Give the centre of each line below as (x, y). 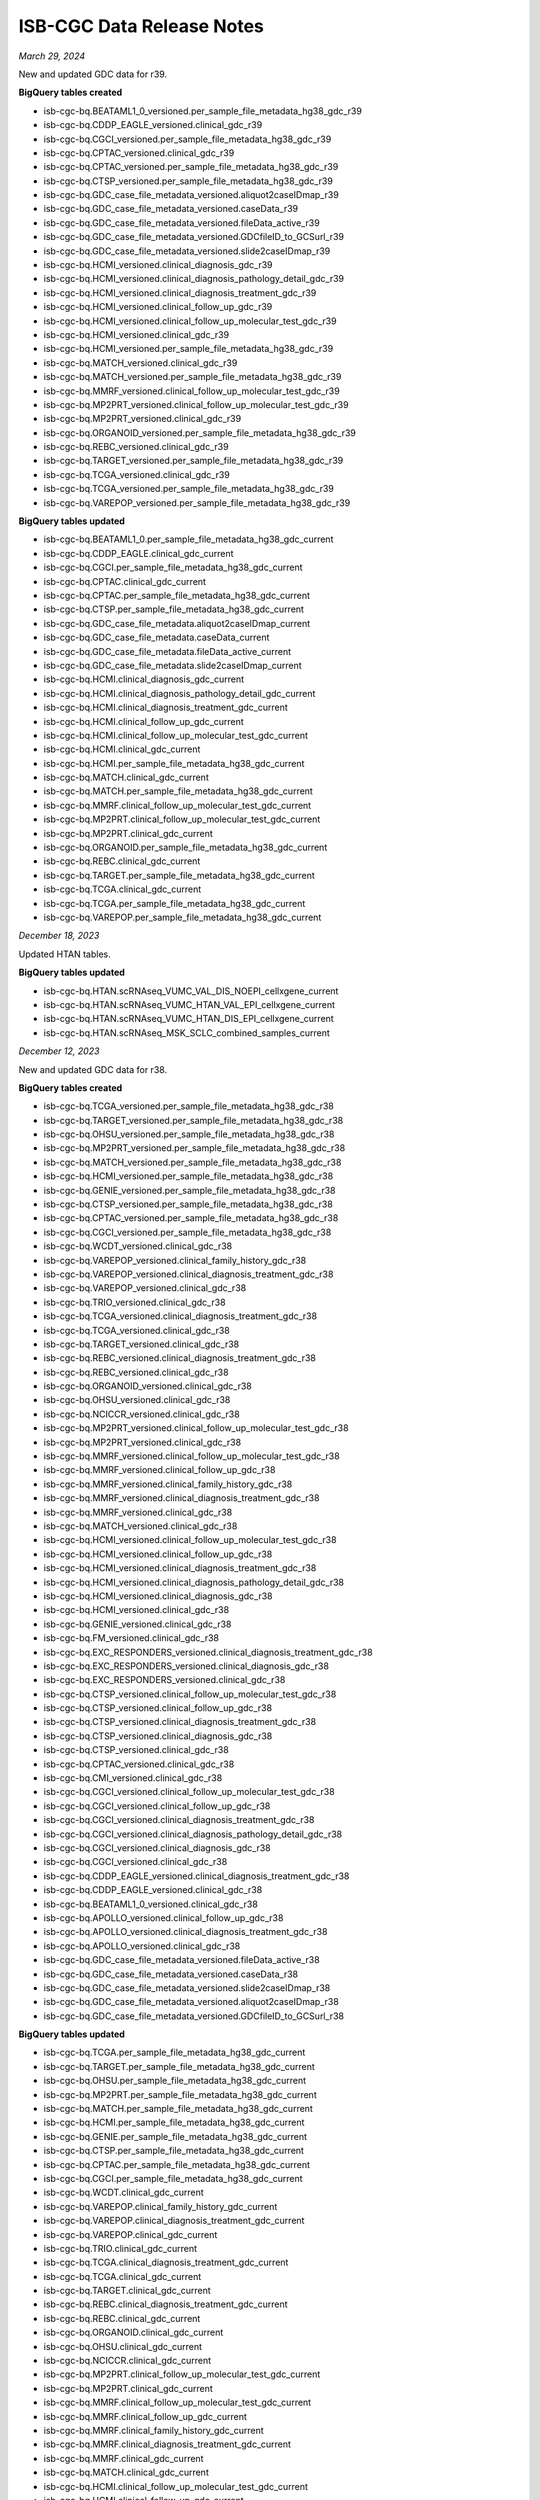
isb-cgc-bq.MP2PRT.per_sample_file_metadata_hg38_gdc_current (180, 2094)
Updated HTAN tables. (64, 954)
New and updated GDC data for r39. (93, 74)
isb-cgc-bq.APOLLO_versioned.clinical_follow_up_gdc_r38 (163, 1917)
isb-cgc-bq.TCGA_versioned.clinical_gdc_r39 (136, 474)
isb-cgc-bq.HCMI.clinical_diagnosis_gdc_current (144, 679)
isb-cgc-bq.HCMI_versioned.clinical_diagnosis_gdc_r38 (158, 1596)
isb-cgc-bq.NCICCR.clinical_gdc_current (127, 2361)
